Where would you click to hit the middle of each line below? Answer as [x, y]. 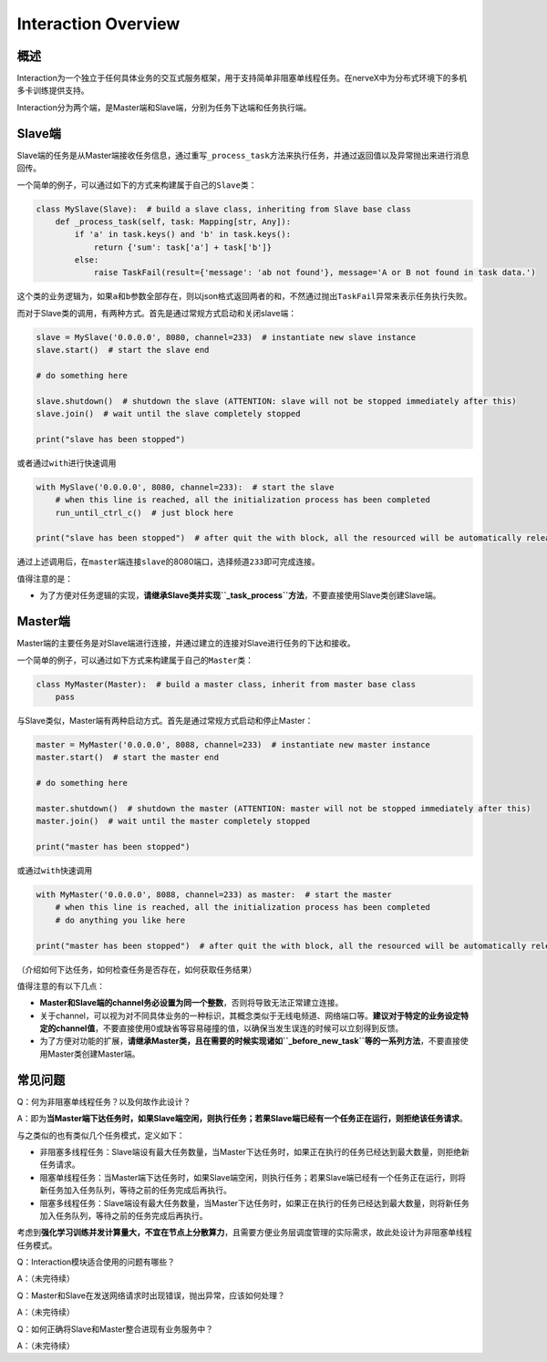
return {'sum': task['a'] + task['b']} [183, 247]
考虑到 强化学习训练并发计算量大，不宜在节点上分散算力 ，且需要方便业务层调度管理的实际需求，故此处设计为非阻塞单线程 [244, 1233]
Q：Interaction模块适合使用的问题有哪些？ [96, 1262]
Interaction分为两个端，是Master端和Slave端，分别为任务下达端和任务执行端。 [164, 107]
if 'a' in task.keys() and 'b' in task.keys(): [183, 234]
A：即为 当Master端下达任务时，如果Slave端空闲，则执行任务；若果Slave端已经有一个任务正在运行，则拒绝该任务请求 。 [243, 1119]
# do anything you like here [120, 920]
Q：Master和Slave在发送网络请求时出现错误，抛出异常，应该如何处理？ [151, 1295]
